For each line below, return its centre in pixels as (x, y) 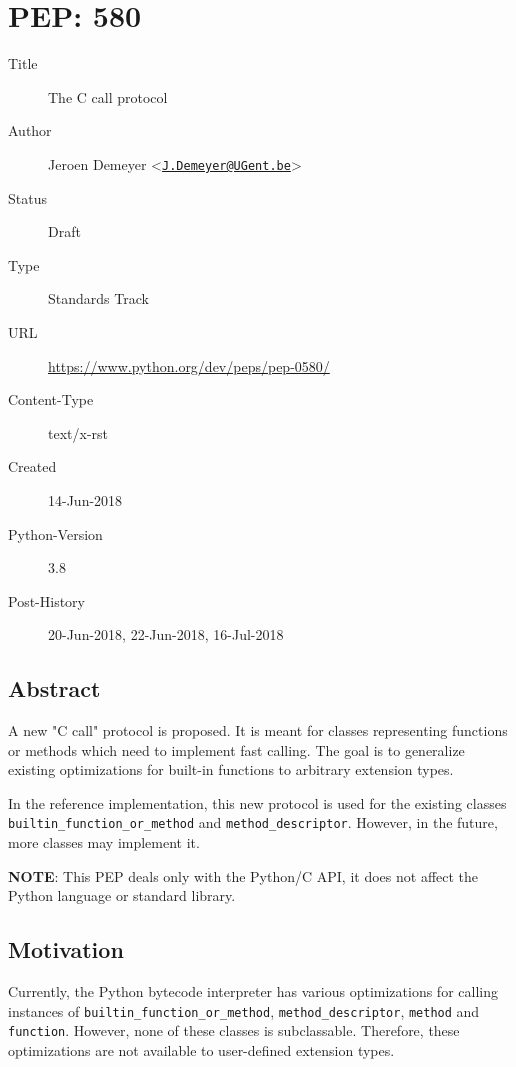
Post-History (46, 600)
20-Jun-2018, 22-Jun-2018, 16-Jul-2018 (166, 634)
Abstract (54, 688)
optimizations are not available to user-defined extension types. (201, 1050)
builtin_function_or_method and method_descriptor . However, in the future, (253, 822)
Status (27, 197)
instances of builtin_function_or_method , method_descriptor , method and (244, 1010)
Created (32, 466)
